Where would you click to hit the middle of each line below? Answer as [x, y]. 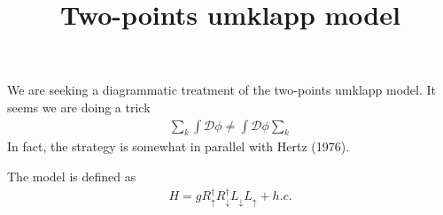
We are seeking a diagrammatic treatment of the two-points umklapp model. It [222, 90]
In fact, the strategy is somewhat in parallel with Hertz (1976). [179, 146]
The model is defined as [72, 176]
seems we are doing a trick [79, 107]
